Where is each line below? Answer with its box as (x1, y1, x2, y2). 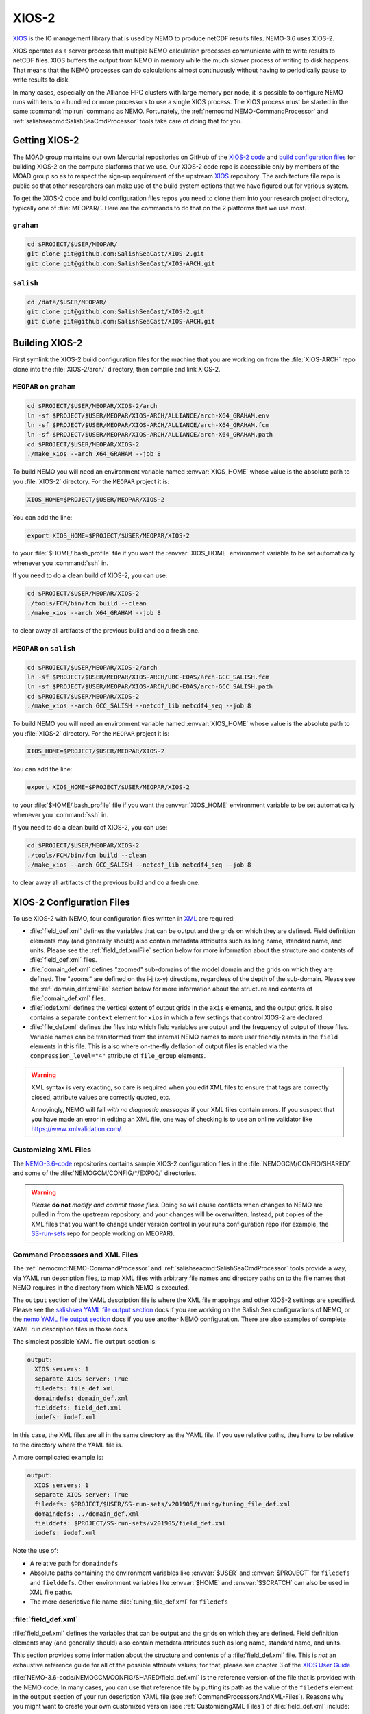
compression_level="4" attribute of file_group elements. (29, 1052, 206, 1060)
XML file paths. (29, 1588, 73, 1597)
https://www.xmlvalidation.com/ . (31, 1124, 123, 1133)
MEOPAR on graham (12, 382, 76, 391)
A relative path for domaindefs (29, 1559, 119, 1567)
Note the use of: (12, 1547, 58, 1555)
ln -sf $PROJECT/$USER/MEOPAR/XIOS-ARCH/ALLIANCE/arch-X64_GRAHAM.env (27, 411, 270, 420)
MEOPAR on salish (12, 643, 76, 653)
